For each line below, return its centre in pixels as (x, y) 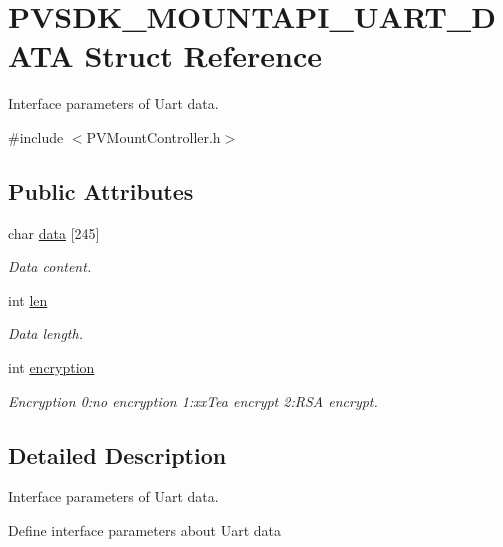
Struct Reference (203, 55)
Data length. (45, 333)
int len (28, 299)
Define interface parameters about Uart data (145, 530)
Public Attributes (101, 190)
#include (36, 136)
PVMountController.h (153, 136)
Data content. (50, 266)
